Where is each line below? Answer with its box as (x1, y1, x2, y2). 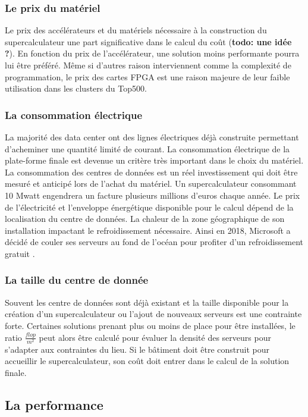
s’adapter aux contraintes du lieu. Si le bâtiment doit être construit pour (5, 343, 269, 355)
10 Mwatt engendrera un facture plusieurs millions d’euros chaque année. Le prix (5, 189, 300, 201)
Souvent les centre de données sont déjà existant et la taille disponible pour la (5, 296, 289, 308)
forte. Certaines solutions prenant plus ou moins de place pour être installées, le (5, 319, 296, 331)
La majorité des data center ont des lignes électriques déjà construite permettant (5, 131, 299, 143)
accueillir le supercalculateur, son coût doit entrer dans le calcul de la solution (5, 355, 290, 367)
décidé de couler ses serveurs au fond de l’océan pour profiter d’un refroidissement (5, 236, 304, 248)
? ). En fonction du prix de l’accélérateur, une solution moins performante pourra (5, 47, 300, 59)
